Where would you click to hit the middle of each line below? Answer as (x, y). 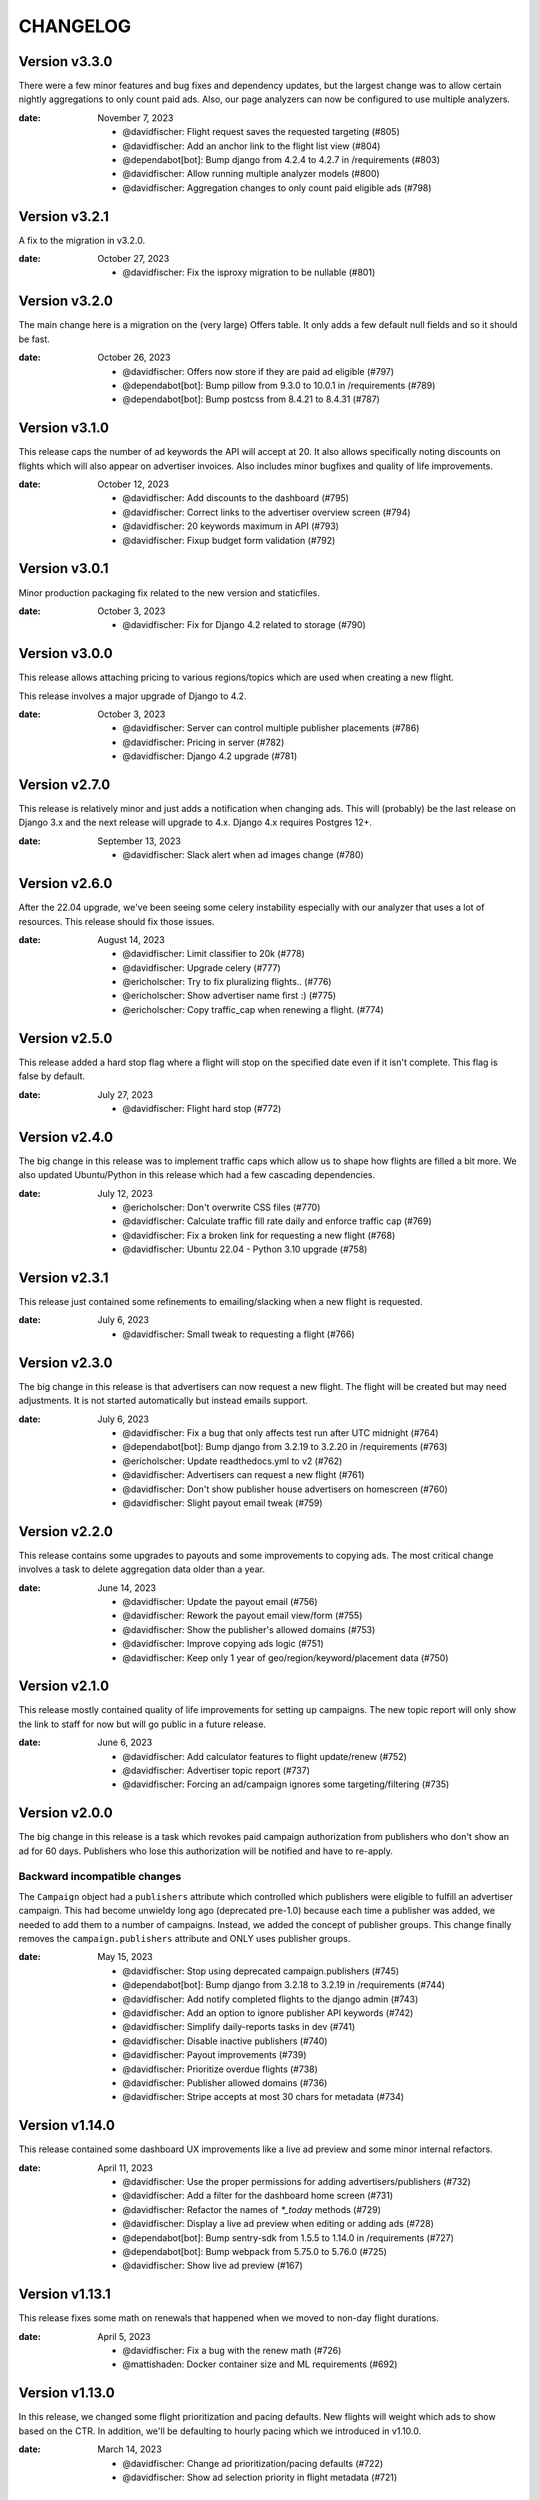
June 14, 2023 (127, 1587)
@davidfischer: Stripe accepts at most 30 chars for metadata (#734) (263, 2097)
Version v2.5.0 (65, 1038)
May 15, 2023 (125, 1957)
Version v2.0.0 (66, 1813)
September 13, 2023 (139, 841)
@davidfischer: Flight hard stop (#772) (202, 1108)
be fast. (34, 339)
